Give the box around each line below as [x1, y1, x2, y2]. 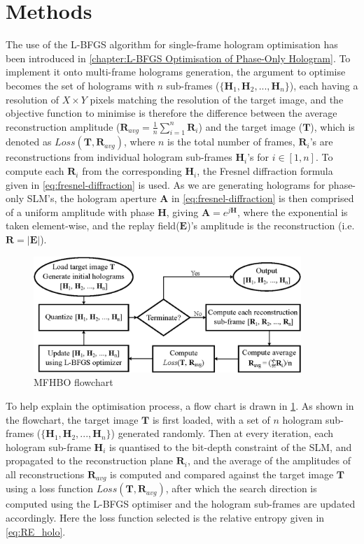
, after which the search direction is [165, 481, 317, 496]
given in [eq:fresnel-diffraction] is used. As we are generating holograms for [6, 177, 325, 192]
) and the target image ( [198, 119, 303, 134]
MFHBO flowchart [34, 375, 113, 389]
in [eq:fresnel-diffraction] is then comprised [171, 191, 354, 206]
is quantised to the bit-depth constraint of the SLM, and [108, 439, 352, 454]
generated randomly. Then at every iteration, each [118, 426, 334, 441]
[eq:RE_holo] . [6, 524, 66, 538]
